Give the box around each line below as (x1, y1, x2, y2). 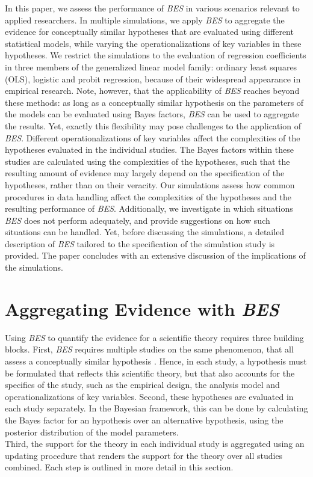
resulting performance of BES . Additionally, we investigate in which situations (5, 202, 293, 215)
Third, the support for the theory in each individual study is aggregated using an (5, 437, 305, 450)
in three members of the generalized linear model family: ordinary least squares (5, 60, 297, 73)
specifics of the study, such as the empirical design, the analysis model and (5, 378, 280, 391)
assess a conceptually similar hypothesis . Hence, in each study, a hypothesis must (5, 354, 307, 367)
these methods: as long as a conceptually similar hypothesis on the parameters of (5, 96, 304, 108)
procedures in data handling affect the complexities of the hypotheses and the (5, 190, 291, 203)
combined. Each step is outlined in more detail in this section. (5, 461, 234, 473)
